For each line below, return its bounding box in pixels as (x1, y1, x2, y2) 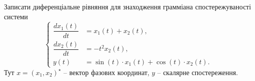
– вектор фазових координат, (63, 67, 149, 77)
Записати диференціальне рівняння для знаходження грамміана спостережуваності (4, 1, 251, 11)
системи (4, 11, 28, 21)
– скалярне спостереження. (157, 67, 238, 77)
